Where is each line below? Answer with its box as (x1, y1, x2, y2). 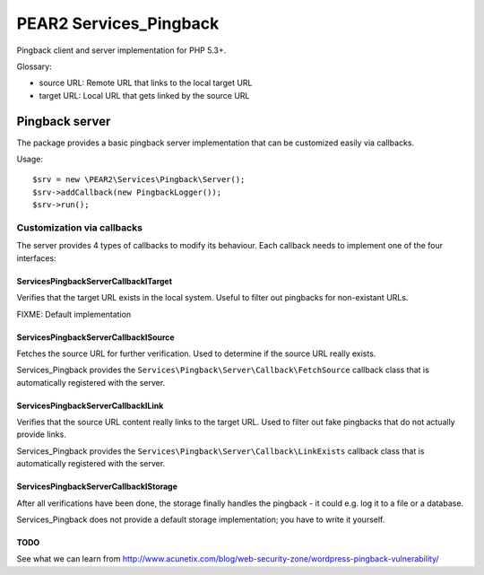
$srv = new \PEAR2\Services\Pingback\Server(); (32, 175, 246, 185)
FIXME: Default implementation (16, 309, 132, 319)
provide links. (16, 429, 66, 440)
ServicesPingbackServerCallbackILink (16, 400, 164, 411)
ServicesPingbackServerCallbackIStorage (16, 481, 178, 492)
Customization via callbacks (16, 221, 143, 233)
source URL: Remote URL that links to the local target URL (39, 77, 253, 89)
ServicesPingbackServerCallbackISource (16, 332, 175, 343)
